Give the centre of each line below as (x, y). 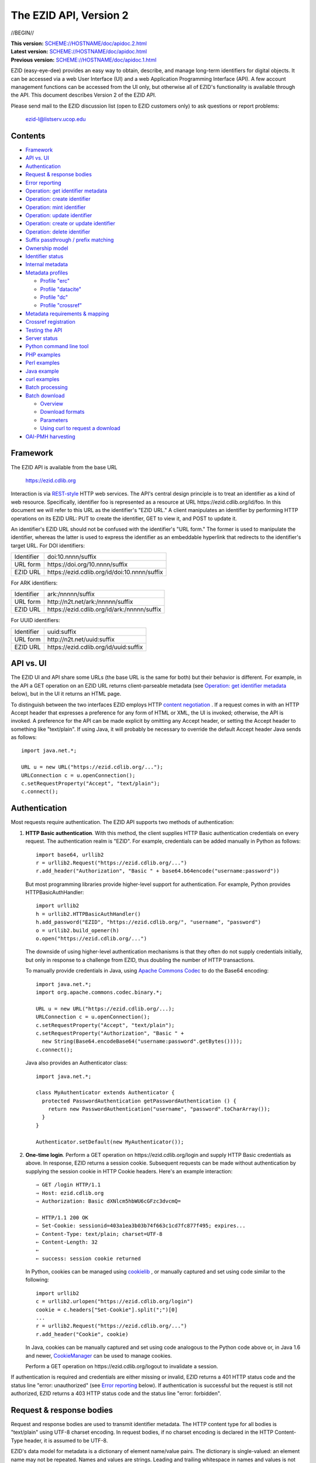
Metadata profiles (47, 273)
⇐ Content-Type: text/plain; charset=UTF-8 (99, 1234)
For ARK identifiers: (34, 583)
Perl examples (42, 363)
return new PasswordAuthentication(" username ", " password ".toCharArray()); (159, 1109)
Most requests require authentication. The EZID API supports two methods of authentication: (122, 822)
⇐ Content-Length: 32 (67, 1242)
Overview (52, 404)
